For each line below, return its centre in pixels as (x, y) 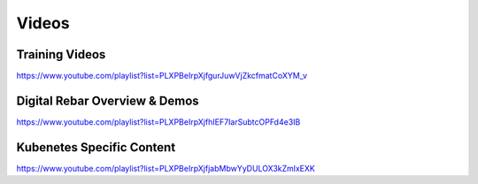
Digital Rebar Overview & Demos (108, 100)
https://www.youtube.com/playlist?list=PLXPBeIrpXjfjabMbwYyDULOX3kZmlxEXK (166, 168)
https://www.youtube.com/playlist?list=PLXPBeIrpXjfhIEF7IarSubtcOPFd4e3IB (158, 122)
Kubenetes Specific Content (96, 147)
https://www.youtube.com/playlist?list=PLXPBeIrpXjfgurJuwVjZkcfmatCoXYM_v (162, 76)
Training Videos (61, 54)
